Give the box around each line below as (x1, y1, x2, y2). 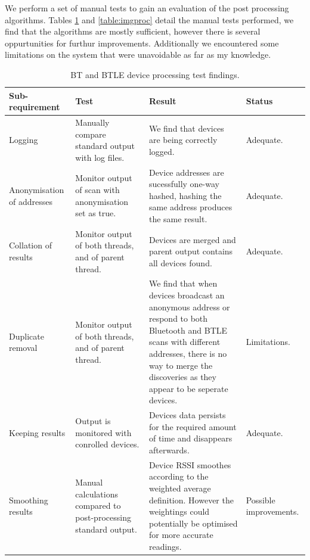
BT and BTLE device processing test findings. (70, 68, 240, 80)
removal (9, 341, 38, 354)
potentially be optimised (148, 517, 238, 529)
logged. (148, 145, 175, 157)
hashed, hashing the (148, 189, 222, 201)
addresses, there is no (148, 347, 227, 360)
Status (246, 95, 273, 107)
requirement (9, 101, 60, 113)
